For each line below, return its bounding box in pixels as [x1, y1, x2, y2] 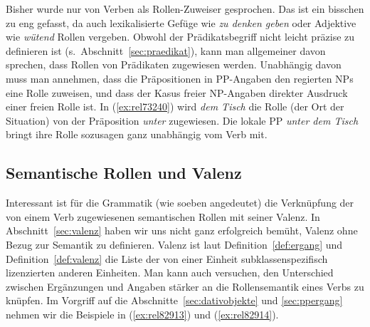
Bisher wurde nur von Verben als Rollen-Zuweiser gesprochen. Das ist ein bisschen [6, 1, 364, 16]
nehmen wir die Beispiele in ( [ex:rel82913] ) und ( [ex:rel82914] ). [6, 306, 279, 321]
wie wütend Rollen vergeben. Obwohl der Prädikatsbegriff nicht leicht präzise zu [6, 29, 355, 44]
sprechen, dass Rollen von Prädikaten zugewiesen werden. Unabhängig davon [6, 57, 342, 72]
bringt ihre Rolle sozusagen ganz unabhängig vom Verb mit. [6, 127, 268, 142]
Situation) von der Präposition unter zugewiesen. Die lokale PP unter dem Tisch [6, 113, 359, 128]
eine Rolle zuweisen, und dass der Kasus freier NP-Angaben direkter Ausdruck [6, 85, 348, 100]
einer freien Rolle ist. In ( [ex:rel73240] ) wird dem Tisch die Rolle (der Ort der [6, 99, 344, 114]
